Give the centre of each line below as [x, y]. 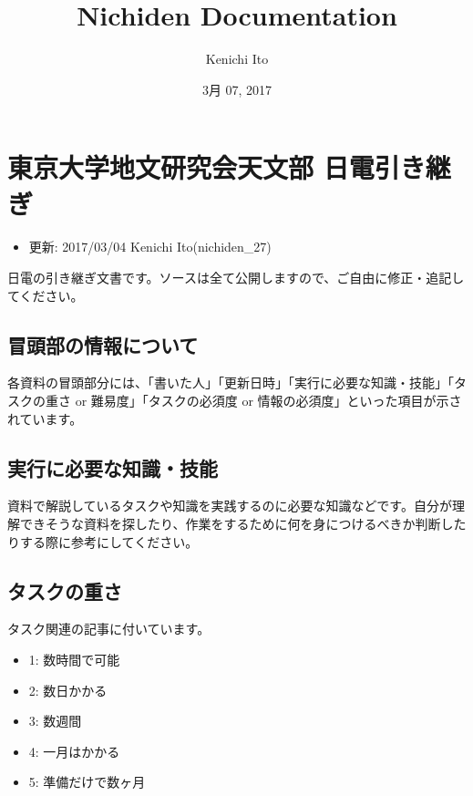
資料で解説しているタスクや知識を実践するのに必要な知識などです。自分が [230, 506]
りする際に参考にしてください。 [103, 541]
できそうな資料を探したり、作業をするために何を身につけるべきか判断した [243, 523]
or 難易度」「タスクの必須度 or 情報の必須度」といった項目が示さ [268, 401]
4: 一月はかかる [74, 751]
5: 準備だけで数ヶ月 [87, 782]
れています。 [45, 418]
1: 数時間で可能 [74, 659]
